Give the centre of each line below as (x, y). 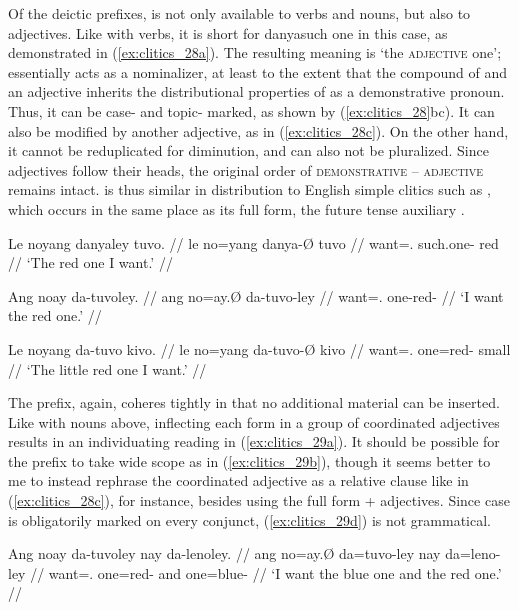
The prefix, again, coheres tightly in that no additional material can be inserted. (254, 402)
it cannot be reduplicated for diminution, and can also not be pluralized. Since (248, 150)
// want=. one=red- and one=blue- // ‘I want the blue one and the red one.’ (266, 572)
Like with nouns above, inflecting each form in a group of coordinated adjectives (254, 421)
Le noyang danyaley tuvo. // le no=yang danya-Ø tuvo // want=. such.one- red (253, 242)
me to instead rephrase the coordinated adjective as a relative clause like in (238, 480)
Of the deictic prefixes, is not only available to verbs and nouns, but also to (239, 13)
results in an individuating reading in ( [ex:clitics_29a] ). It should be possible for (254, 441)
